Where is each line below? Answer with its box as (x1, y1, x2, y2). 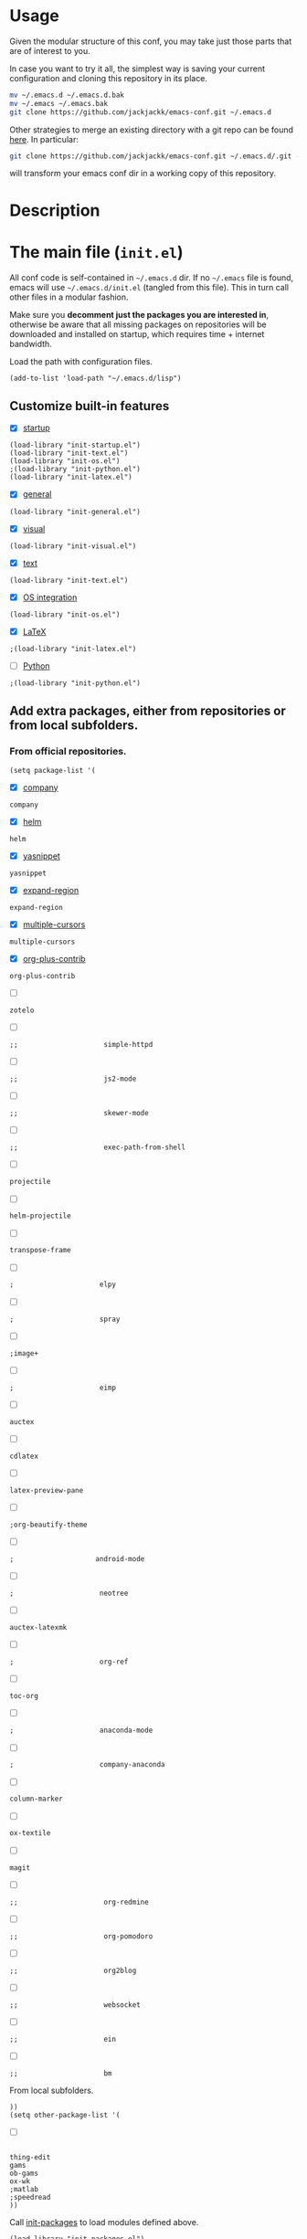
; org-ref (9, 1657, 129, 1667)
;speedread (9, 2192, 51, 2202)
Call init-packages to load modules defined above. (9, 2216, 199, 2227)
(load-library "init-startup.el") (9, 440, 142, 450)
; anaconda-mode (9, 1726, 153, 1736)
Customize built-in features (9, 398, 170, 414)
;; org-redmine (9, 1897, 149, 1906)
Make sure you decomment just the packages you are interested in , (9, 309, 270, 320)
